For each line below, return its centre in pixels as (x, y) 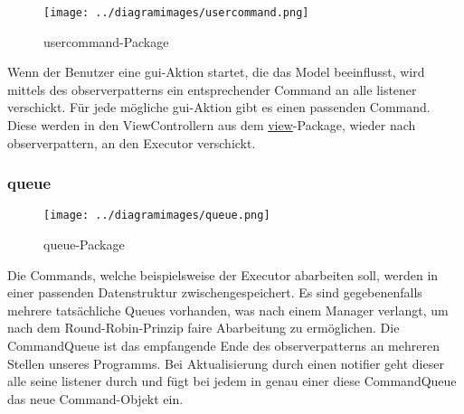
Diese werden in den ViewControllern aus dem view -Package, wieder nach (212, 125)
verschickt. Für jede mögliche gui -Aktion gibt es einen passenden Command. (219, 107)
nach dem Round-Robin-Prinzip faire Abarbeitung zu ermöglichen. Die (204, 328)
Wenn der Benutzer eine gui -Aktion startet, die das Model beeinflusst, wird (216, 72)
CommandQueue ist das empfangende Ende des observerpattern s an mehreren (223, 346)
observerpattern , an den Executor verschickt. (132, 142)
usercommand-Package (106, 41)
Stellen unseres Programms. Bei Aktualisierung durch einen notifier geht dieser (226, 363)
